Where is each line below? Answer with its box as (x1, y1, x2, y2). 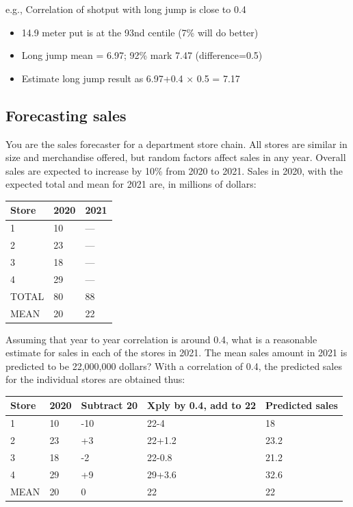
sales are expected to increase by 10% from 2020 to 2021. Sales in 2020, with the (5, 163, 343, 177)
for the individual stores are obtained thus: (5, 372, 185, 386)
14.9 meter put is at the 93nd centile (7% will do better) (21, 25, 259, 39)
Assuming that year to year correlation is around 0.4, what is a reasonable (5, 332, 317, 346)
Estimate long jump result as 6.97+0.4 (21, 71, 183, 85)
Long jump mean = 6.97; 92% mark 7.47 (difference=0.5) (21, 48, 263, 62)
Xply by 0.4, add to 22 (147, 398, 257, 412)
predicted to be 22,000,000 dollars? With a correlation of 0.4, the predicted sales (5, 358, 342, 373)
